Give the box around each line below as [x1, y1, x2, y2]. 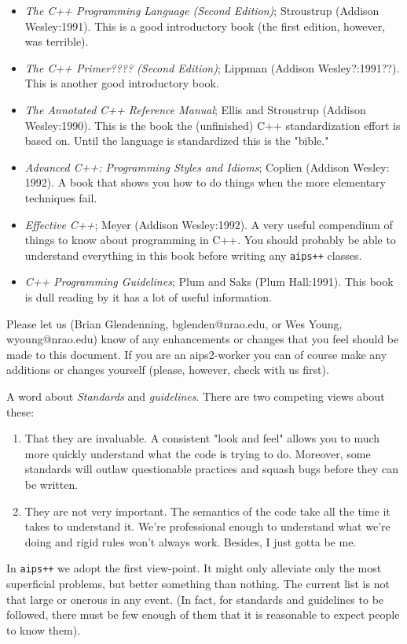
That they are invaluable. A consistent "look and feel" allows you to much [24, 430, 380, 446]
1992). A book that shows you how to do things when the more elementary [24, 174, 386, 191]
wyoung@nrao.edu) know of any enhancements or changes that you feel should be [6, 331, 399, 347]
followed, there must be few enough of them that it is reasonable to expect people [6, 606, 400, 623]
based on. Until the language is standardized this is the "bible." [24, 132, 329, 149]
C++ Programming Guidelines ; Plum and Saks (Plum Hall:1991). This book [24, 273, 394, 290]
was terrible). [24, 33, 89, 50]
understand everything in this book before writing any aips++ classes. [24, 246, 362, 263]
